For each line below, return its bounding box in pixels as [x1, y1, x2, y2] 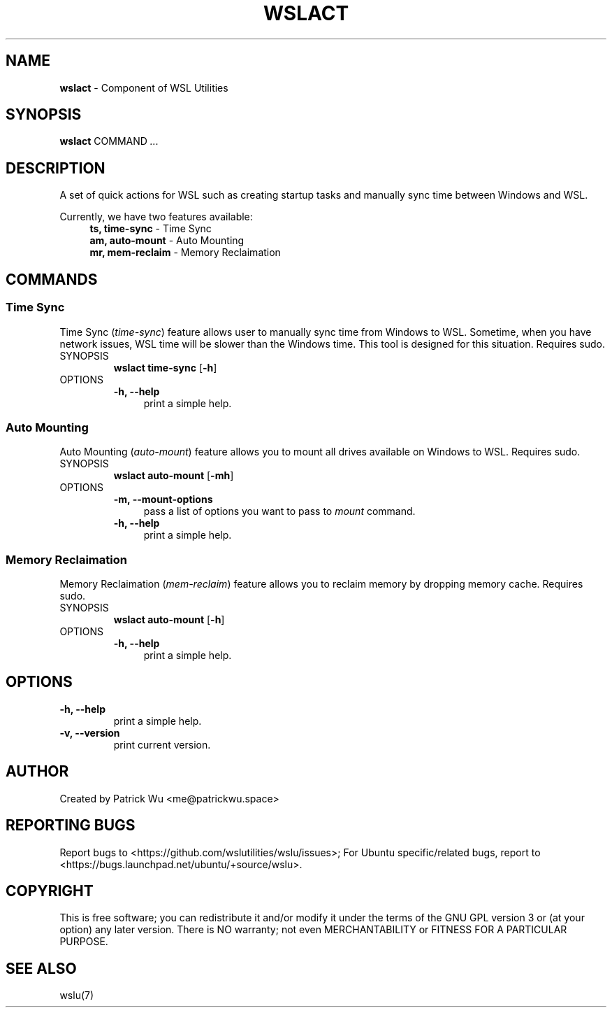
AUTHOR [6, 763, 69, 781]
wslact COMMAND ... [59, 135, 159, 148]
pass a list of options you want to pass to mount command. [143, 505, 416, 518]
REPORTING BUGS [6, 816, 136, 835]
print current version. [113, 738, 211, 751]
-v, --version [59, 726, 120, 739]
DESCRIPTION [6, 159, 105, 177]
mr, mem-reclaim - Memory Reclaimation [89, 246, 281, 259]
